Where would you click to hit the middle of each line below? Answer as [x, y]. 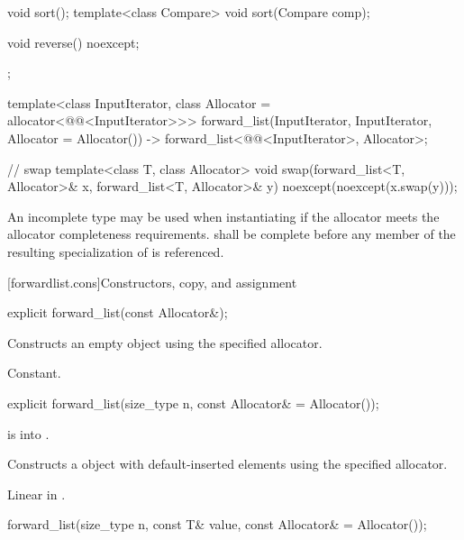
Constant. [34, 373]
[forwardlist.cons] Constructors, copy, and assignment [152, 282]
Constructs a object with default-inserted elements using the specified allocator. [227, 464]
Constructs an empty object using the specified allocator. [165, 342]
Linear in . [36, 494]
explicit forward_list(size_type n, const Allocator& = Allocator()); [193, 403]
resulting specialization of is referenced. [116, 251]
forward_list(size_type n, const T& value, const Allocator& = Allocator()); [217, 524]
